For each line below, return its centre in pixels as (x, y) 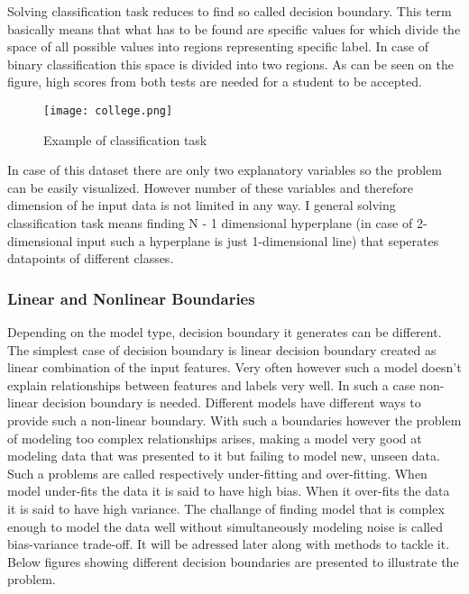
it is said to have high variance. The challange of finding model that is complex (226, 508)
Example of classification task (125, 139)
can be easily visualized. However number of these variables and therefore (211, 187)
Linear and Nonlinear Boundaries (131, 298)
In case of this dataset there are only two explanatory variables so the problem (225, 170)
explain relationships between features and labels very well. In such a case (212, 384)
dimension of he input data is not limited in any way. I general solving (202, 205)
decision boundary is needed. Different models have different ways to (231, 402)
